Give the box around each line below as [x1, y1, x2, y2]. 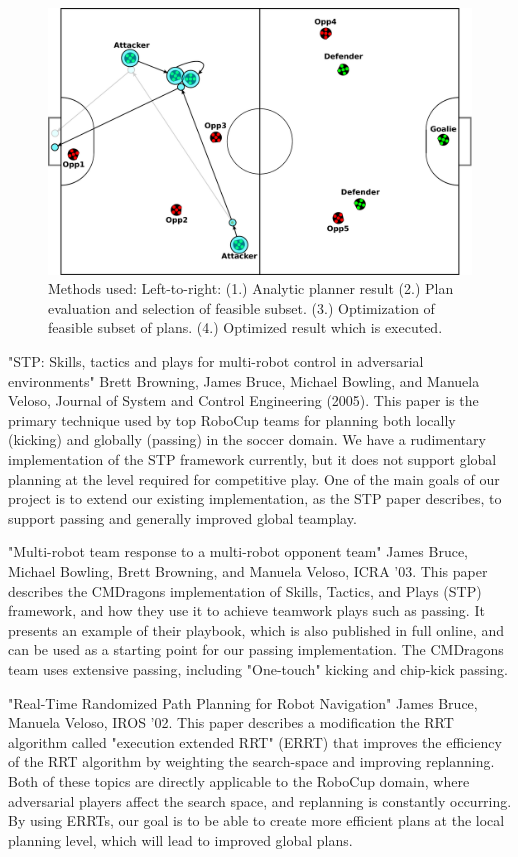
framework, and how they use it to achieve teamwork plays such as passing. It [8, 600, 485, 621]
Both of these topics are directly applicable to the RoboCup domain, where [8, 770, 470, 791]
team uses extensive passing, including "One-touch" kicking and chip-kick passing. [8, 658, 508, 679]
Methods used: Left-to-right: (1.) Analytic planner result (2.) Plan [48, 278, 454, 299]
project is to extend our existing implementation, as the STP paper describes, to [8, 488, 502, 509]
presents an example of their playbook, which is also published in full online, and [8, 619, 504, 640]
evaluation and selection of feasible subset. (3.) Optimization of [48, 297, 435, 318]
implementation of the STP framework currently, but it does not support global [8, 449, 497, 469]
